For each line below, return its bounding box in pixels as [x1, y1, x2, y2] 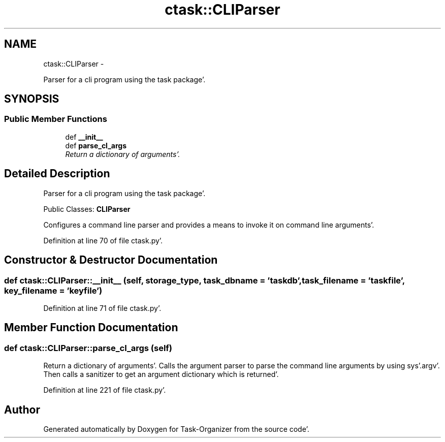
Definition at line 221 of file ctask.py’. [43, 386, 166, 395]
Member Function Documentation [4, 321, 178, 334]
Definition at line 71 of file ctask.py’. [43, 303, 162, 312]
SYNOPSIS [4, 92, 59, 106]
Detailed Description [4, 167, 110, 180]
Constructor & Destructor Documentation [4, 254, 218, 267]
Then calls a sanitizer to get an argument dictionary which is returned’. [43, 370, 279, 379]
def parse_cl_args [65, 141, 127, 150]
